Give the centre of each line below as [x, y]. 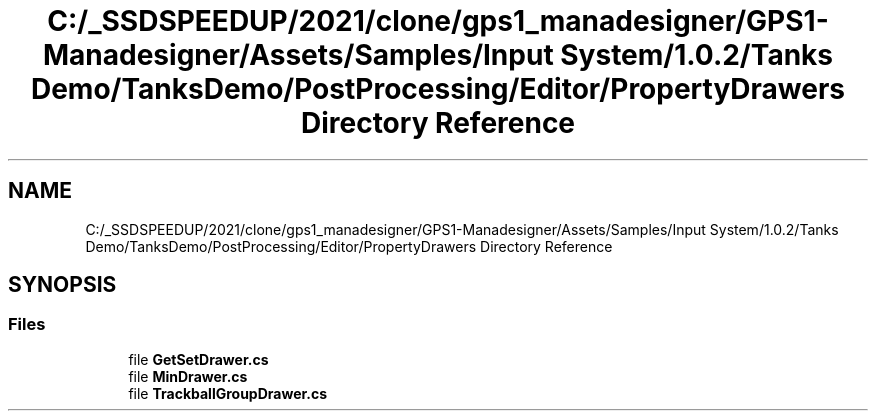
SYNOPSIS [62, 285]
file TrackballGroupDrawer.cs [228, 393]
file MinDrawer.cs [188, 376]
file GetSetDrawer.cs [198, 359]
